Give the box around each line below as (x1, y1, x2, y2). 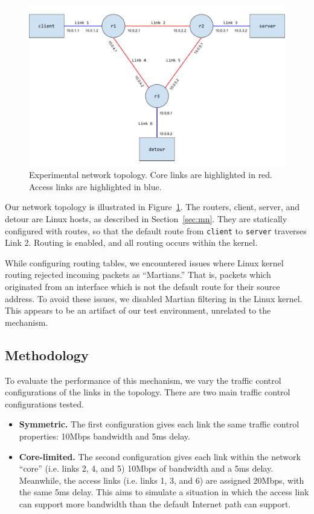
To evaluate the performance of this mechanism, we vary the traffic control (5, 374, 281, 386)
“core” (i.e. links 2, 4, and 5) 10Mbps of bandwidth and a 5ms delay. (19, 462, 274, 475)
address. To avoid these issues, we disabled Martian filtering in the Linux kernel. (5, 292, 303, 305)
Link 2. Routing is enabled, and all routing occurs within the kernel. (5, 236, 258, 249)
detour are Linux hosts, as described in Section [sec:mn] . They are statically (5, 213, 287, 225)
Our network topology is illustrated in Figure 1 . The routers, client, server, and (5, 200, 300, 213)
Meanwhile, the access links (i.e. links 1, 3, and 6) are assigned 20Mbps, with (19, 473, 304, 486)
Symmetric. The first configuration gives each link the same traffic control (19, 418, 300, 430)
